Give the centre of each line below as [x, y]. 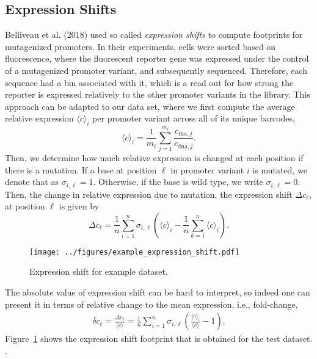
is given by [79, 206]
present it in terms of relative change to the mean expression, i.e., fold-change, [151, 304]
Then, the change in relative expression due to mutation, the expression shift [149, 194]
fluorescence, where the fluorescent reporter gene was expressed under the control [157, 58]
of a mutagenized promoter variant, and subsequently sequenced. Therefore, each [156, 70]
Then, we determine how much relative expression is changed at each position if [154, 157]
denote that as [32, 182]
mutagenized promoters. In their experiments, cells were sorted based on [140, 46]
